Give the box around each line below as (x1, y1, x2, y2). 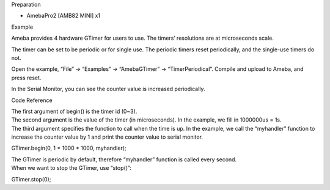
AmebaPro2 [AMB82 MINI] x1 (26, 12, 101, 20)
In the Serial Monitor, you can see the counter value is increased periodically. (11, 86, 205, 93)
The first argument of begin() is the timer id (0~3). (11, 108, 137, 115)
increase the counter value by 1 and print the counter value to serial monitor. (11, 133, 204, 141)
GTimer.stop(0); (11, 175, 51, 183)
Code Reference (11, 97, 53, 104)
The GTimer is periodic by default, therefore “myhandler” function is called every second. (11, 156, 237, 163)
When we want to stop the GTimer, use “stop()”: (11, 164, 131, 172)
